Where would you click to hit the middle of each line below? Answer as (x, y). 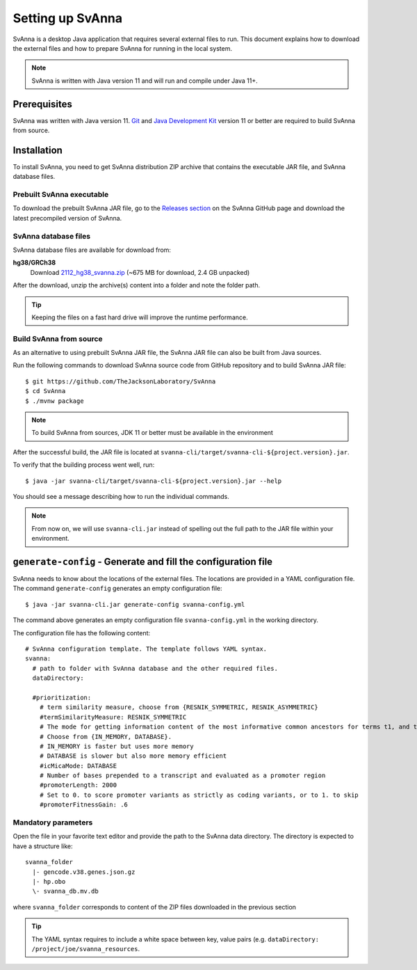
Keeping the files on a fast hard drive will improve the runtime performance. (140, 317)
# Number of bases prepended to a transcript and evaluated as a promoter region (182, 776)
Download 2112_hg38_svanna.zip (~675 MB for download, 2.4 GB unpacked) (140, 272)
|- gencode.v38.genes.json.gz (84, 872)
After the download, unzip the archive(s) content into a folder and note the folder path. (137, 285)
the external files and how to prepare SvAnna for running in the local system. (123, 48)
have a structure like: (43, 846)
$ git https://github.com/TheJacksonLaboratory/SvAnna (121, 381)
